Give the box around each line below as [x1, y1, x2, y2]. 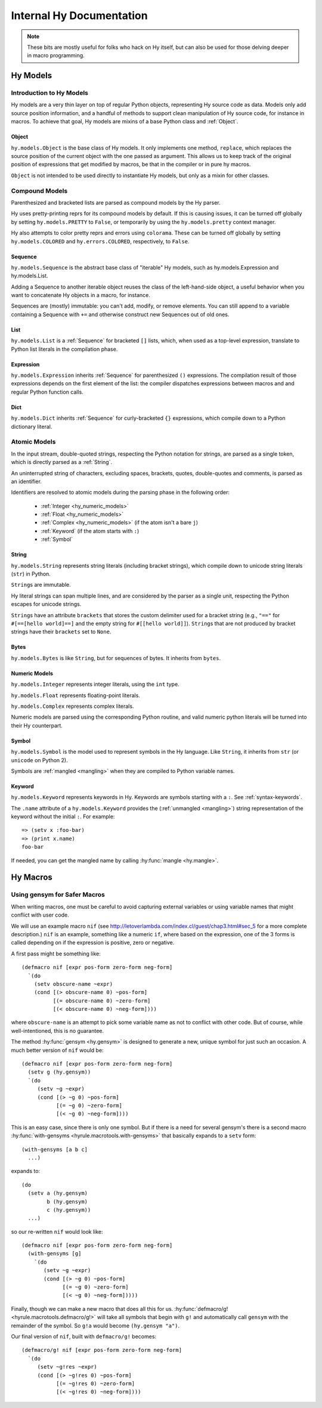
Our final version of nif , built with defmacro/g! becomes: [11, 1333, 157, 1340]
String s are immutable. [11, 581, 71, 589]
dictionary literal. [11, 423, 52, 430]
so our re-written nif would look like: [11, 1228, 104, 1235]
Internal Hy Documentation [11, 9, 148, 22]
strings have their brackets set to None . [11, 628, 112, 635]
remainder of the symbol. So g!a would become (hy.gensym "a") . [11, 1322, 180, 1329]
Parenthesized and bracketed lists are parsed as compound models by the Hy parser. [11, 199, 221, 206]
